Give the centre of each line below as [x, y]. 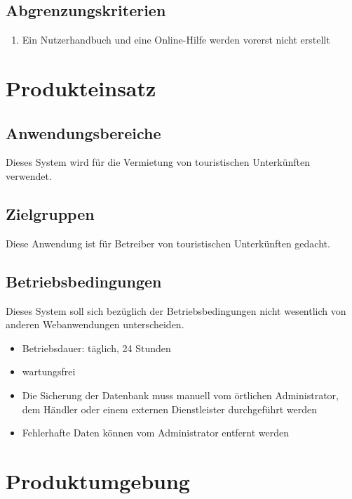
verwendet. [29, 175]
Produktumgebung [98, 480]
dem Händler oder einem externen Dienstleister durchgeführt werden [170, 409]
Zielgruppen [50, 213]
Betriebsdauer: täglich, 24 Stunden [96, 348]
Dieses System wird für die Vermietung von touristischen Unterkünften [158, 162]
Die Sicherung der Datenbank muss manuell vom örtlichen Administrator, [180, 395]
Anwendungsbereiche [83, 132]
